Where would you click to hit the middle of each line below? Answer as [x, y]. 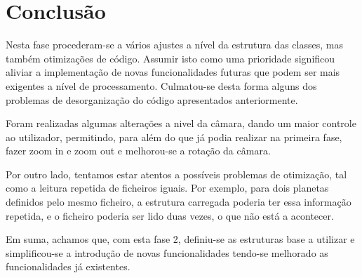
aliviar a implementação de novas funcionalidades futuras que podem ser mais [173, 72]
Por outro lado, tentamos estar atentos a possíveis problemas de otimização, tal [176, 174]
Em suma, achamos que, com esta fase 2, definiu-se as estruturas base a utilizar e [180, 239]
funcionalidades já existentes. [68, 266]
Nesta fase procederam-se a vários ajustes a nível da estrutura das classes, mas [174, 45]
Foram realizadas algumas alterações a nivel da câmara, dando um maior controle [181, 123]
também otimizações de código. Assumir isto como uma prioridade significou [170, 58]
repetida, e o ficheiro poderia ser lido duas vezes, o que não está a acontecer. [170, 215]
